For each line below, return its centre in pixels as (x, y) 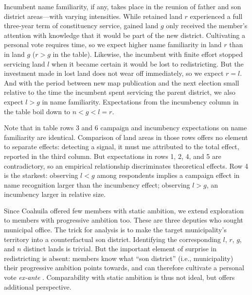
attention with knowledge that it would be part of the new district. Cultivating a (125, 35)
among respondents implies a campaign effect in (168, 175)
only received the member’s (207, 26)
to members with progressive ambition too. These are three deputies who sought (124, 220)
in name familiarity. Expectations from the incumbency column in (140, 101)
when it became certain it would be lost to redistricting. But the (148, 63)
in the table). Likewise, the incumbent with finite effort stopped (148, 54)
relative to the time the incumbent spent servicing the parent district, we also (120, 92)
